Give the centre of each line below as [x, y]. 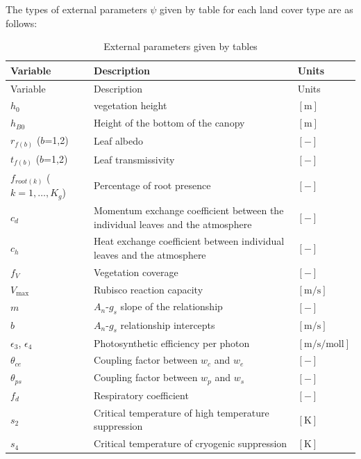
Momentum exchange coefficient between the [189, 210]
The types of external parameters [76, 9]
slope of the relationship [171, 306]
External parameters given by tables [180, 46]
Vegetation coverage [136, 272]
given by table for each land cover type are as [257, 9]
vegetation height [131, 105]
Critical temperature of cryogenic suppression [191, 443]
